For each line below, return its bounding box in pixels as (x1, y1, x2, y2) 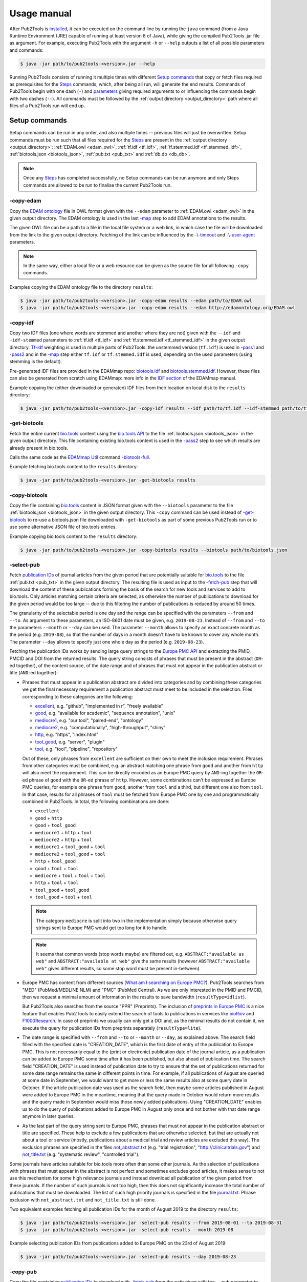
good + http (35, 815, 62, 821)
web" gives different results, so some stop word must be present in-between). (36, 965, 201, 971)
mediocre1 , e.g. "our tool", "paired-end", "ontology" (35, 717, 143, 723)
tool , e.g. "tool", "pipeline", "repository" (35, 746, 118, 752)
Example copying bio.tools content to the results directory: (9, 533, 138, 539)
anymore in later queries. (22, 1113, 75, 1119)
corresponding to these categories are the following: (22, 693, 133, 699)
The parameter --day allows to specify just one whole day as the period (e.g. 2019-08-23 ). (9, 638, 205, 645)
